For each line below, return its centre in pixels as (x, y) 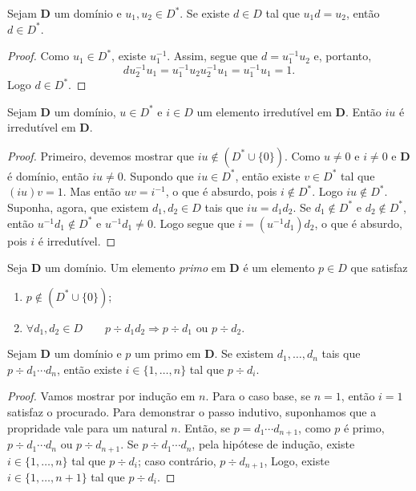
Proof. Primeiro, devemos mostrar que (101, 155)
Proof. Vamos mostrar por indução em (101, 396)
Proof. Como (38, 56)
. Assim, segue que (212, 56)
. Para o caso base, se (258, 396)
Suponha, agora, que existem (78, 207)
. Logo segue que (194, 223)
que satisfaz (379, 268)
